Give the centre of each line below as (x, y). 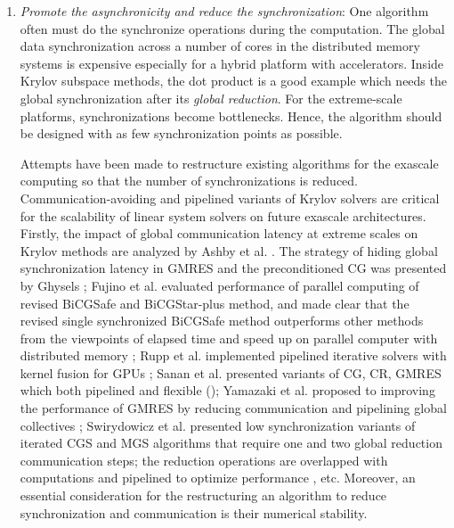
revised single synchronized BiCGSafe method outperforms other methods (222, 321)
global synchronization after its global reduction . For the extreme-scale (211, 98)
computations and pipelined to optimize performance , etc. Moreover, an (218, 478)
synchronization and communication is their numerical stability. (194, 512)
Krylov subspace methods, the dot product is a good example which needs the (233, 81)
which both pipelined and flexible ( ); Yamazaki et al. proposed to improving (227, 390)
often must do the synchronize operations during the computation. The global (232, 28)
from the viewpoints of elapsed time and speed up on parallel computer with (229, 338)
